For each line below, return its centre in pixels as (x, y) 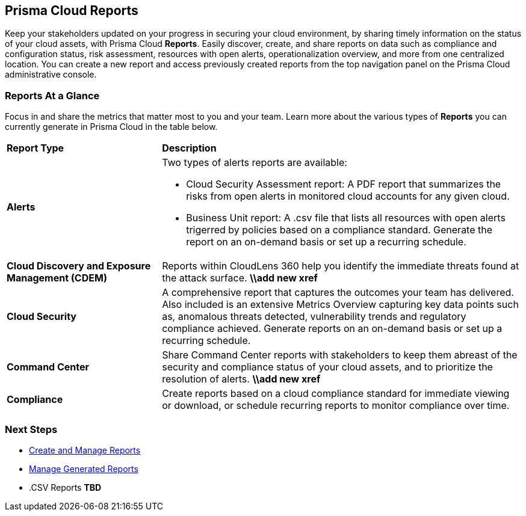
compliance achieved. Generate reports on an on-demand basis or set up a (332, 329)
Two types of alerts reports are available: (255, 163)
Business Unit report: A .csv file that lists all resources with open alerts (346, 218)
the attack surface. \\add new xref (240, 278)
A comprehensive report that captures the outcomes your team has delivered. (338, 293)
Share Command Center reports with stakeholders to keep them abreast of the (340, 355)
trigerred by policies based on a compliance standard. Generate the (339, 230)
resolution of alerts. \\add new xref (241, 379)
